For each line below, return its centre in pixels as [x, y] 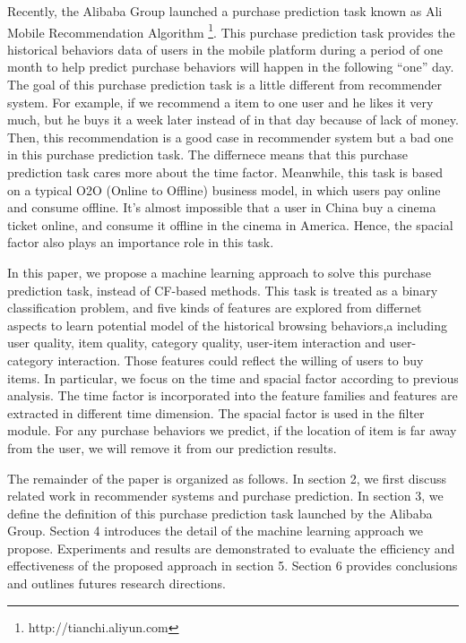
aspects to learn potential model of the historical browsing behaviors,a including [227, 325]
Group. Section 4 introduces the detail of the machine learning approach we [215, 531]
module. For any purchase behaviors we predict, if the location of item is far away [232, 430]
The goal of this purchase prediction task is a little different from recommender [225, 85]
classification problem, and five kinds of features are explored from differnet [215, 308]
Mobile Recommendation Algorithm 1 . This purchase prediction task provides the [231, 30]
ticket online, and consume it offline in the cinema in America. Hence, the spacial [230, 224]
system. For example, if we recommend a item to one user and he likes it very [220, 102]
